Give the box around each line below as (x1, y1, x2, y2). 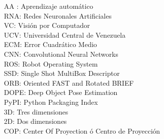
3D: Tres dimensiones (4, 106, 68, 116)
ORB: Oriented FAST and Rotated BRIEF (4, 77, 134, 88)
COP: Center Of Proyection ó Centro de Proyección (4, 125, 160, 136)
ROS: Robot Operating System (4, 58, 98, 69)
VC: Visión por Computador (4, 20, 90, 30)
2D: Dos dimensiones (4, 116, 67, 126)
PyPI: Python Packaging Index (4, 96, 98, 107)
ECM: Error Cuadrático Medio (4, 39, 97, 49)
